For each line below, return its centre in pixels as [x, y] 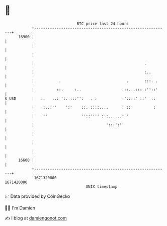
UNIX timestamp [102, 186]
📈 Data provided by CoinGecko [37, 196]
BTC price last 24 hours [103, 24]
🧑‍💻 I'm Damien [20, 208]
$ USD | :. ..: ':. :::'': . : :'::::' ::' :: [80, 98]
